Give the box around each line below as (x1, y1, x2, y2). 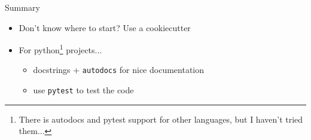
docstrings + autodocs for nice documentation (33, 63, 205, 76)
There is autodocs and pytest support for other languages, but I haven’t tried (19, 112, 303, 125)
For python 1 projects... (19, 42, 102, 56)
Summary (5, 1, 40, 13)
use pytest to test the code (33, 84, 134, 96)
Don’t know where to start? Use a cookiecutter (19, 21, 191, 34)
